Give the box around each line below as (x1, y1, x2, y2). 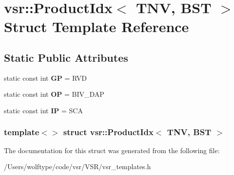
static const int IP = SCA (4, 105, 83, 115)
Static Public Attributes (4, 50, 128, 65)
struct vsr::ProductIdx (63, 126, 154, 138)
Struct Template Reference (4, 17, 189, 36)
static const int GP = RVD (4, 72, 87, 83)
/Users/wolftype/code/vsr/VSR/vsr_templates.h (4, 161, 151, 172)
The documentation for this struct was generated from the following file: (4, 145, 220, 155)
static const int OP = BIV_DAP (4, 89, 104, 99)
